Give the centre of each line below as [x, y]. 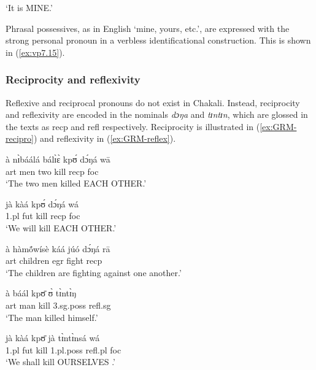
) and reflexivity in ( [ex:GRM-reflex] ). [105, 138]
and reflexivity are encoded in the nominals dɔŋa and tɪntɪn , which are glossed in [157, 114]
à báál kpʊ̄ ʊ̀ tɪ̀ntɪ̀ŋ [41, 293]
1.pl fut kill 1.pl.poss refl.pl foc [64, 349]
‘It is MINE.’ [29, 7]
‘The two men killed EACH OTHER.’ [76, 183]
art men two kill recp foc [52, 171]
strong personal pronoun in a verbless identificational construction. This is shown [158, 40]
